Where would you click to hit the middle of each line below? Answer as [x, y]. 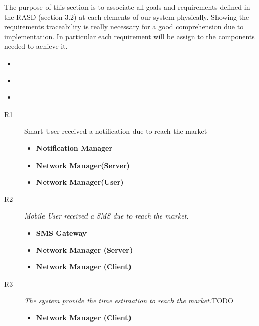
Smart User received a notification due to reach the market [116, 131]
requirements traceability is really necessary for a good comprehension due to [124, 26]
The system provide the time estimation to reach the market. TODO [129, 301]
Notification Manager [74, 148]
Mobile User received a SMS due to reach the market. [106, 216]
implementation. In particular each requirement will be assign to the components [129, 36]
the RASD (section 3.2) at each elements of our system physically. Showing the [127, 16]
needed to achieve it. [36, 46]
